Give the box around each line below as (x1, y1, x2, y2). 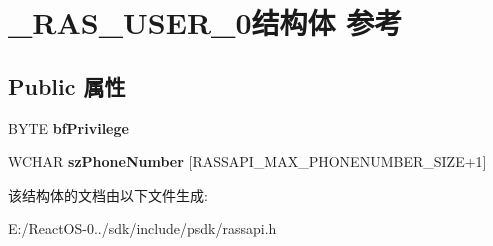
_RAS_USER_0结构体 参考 (8, 2, 403, 43)
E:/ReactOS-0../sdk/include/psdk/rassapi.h (8, 218, 277, 239)
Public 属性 (8, 70, 126, 101)
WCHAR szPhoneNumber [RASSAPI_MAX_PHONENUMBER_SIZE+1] (8, 151, 487, 172)
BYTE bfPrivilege (8, 117, 129, 138)
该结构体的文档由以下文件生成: (8, 184, 208, 205)
